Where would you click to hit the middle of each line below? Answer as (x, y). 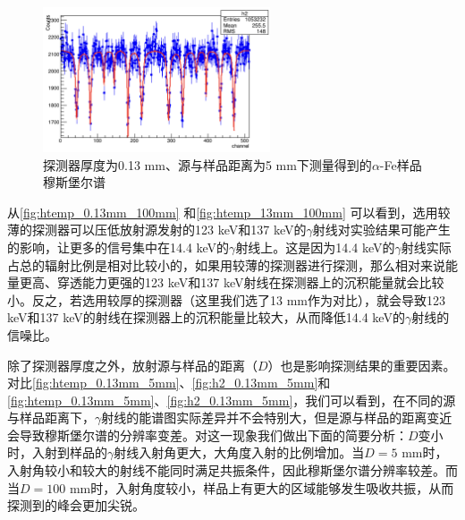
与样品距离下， (51, 418)
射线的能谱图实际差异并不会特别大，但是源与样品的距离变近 (277, 418)
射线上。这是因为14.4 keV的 (315, 247)
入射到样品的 (69, 452)
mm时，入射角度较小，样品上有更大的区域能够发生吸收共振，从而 (262, 487)
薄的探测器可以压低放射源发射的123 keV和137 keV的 (157, 230)
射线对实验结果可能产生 (381, 230)
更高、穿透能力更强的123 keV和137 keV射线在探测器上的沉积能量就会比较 (232, 282)
